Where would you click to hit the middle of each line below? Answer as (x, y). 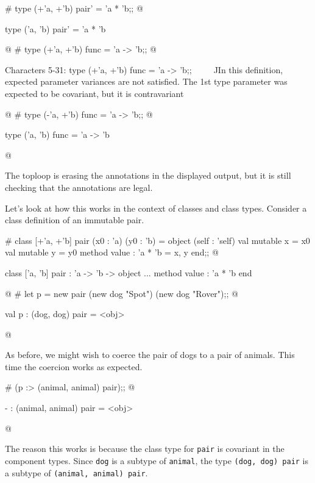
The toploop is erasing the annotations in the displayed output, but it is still (148, 175)
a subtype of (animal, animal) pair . (76, 472)
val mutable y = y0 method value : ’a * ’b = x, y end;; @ (112, 252)
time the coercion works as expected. (74, 366)
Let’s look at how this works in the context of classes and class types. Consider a (156, 208)
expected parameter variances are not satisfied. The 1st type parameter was (146, 81)
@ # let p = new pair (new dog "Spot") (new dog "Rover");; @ (122, 293)
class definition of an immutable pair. (75, 220)
